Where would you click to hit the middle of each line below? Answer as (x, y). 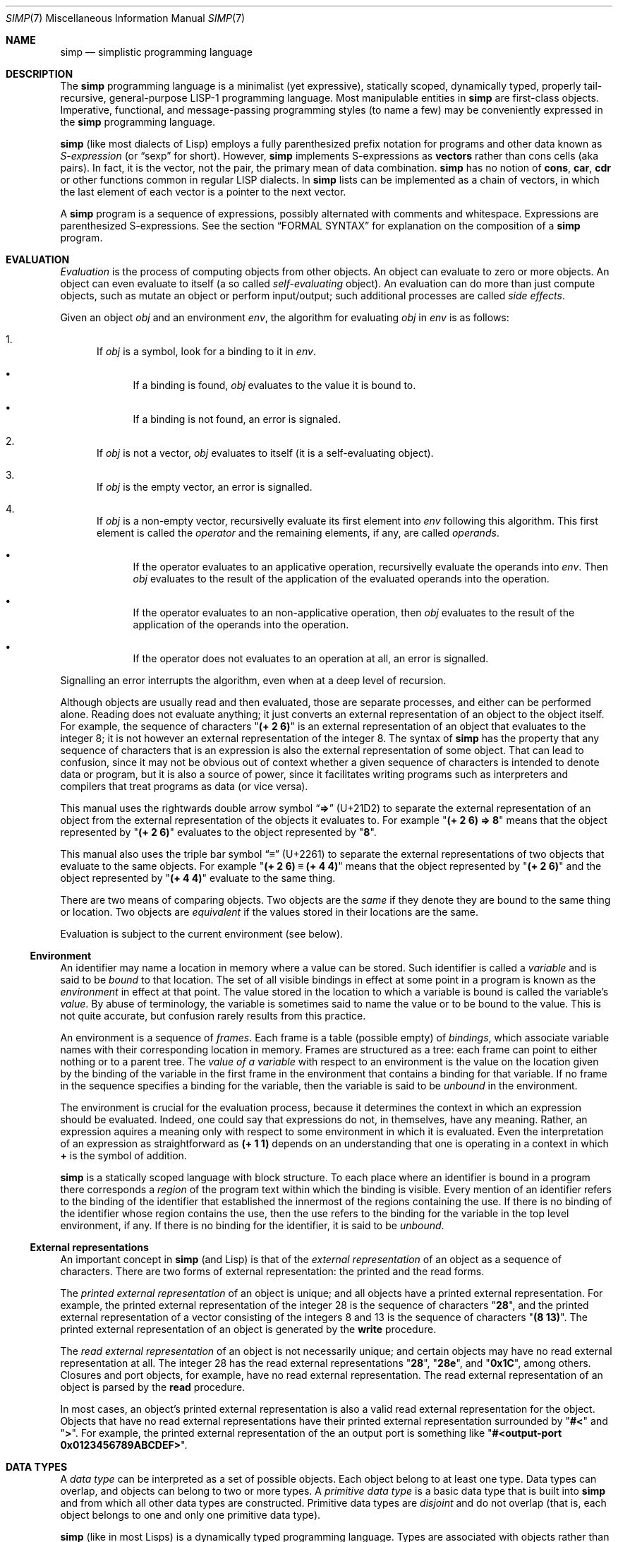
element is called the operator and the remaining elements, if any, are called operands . (298, 533)
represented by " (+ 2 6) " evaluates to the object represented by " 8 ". (218, 832)
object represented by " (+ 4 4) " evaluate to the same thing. (198, 878)
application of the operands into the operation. (241, 624)
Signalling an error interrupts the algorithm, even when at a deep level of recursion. (253, 680)
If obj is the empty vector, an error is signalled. (205, 487)
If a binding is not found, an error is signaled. (237, 419)
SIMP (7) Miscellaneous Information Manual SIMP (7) (126, 18)
